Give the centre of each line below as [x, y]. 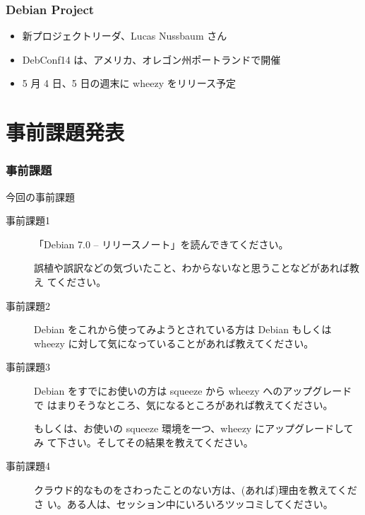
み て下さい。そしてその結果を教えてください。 [144, 442]
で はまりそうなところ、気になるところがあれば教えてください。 [184, 404]
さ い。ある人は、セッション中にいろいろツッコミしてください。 [184, 503]
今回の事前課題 [40, 196]
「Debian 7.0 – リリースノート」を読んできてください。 [161, 244]
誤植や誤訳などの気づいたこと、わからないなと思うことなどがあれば [192, 268]
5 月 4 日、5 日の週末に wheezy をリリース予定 [129, 83]
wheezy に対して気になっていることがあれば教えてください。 [174, 343]
